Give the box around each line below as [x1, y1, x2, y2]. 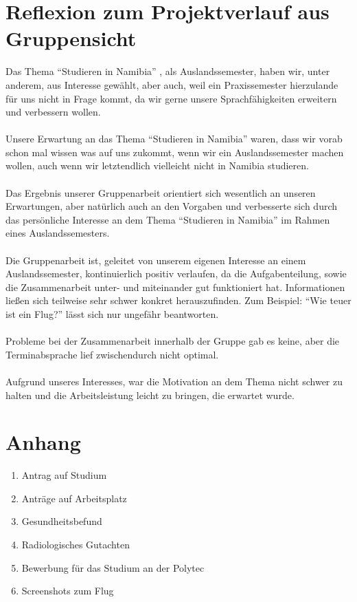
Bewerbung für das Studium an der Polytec [21, 560, 205, 574]
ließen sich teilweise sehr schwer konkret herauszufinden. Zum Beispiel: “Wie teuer [5, 293, 352, 308]
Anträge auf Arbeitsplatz [21, 491, 127, 505]
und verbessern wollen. [5, 105, 101, 119]
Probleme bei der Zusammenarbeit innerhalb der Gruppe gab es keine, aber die [5, 334, 340, 348]
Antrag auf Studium [21, 468, 107, 482]
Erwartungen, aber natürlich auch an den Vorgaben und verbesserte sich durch [5, 199, 338, 213]
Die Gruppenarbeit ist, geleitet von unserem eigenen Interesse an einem [5, 252, 306, 267]
